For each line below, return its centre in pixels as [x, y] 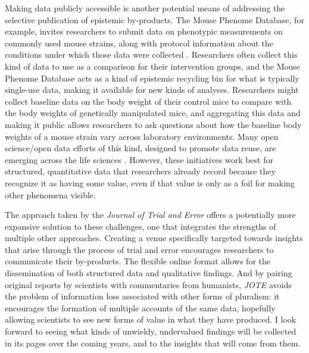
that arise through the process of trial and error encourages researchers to [139, 249]
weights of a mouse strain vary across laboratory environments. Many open [142, 136]
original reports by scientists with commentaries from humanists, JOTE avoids [148, 284]
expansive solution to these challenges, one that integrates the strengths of [141, 226]
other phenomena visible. [50, 194]
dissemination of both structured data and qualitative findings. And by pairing [149, 273]
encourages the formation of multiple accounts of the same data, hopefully [140, 307]
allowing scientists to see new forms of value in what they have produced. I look [151, 319]
